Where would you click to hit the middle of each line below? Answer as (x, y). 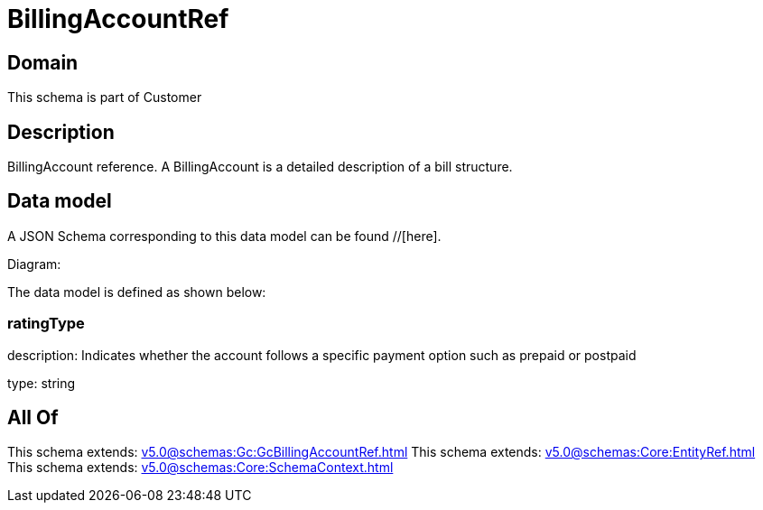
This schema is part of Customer (105, 97)
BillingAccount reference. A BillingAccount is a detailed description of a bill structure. (260, 167)
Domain (43, 62)
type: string (42, 383)
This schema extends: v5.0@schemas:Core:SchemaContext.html (200, 468)
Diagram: (34, 264)
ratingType (46, 324)
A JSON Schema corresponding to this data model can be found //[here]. (224, 236)
